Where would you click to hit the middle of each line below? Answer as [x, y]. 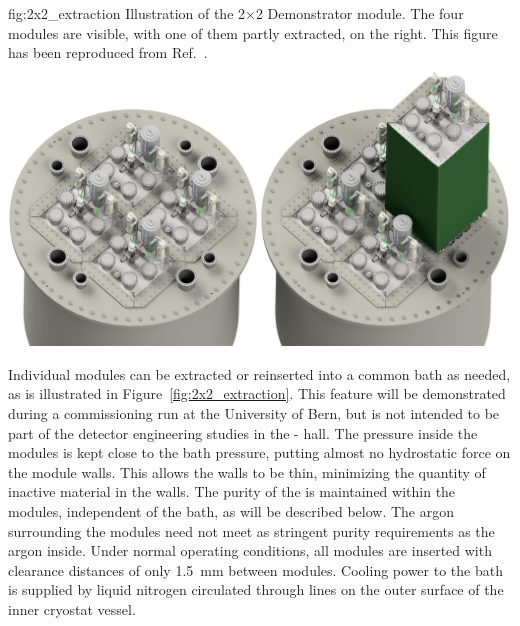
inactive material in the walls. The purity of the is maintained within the [232, 491]
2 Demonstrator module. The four [359, 13]
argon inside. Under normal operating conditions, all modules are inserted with [250, 550]
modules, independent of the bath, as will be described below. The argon [231, 511]
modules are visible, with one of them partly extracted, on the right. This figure [253, 32]
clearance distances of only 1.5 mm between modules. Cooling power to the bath [255, 569]
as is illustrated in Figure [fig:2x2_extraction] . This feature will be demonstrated [257, 393]
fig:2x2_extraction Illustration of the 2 [127, 13]
